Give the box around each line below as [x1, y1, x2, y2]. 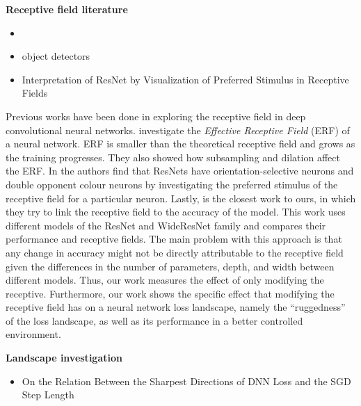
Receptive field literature [6, 2, 128, 16]
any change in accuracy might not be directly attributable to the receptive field [6, 245, 344, 259]
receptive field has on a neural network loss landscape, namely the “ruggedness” [6, 300, 346, 314]
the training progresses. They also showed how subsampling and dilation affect [6, 149, 340, 164]
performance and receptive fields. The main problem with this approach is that [6, 232, 342, 246]
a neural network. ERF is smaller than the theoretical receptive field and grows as [6, 136, 355, 151]
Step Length [22, 387, 74, 402]
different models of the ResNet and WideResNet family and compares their [6, 218, 326, 232]
